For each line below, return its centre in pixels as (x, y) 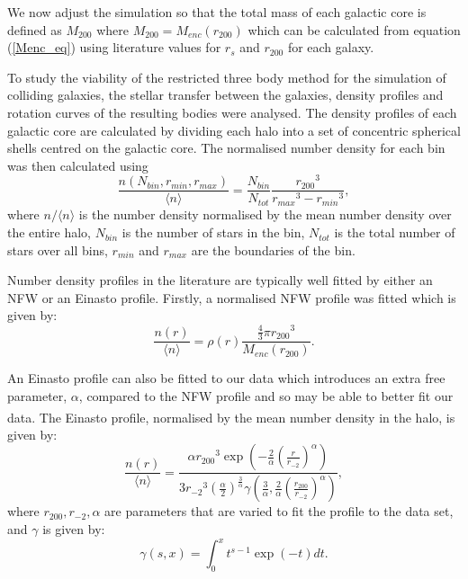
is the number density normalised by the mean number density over (265, 214)
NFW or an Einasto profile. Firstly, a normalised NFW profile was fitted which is (232, 297)
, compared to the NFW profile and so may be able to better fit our (266, 396)
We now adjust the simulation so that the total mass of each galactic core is (217, 12)
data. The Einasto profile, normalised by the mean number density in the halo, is (231, 417)
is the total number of (395, 232)
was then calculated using (78, 165)
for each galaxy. (331, 47)
